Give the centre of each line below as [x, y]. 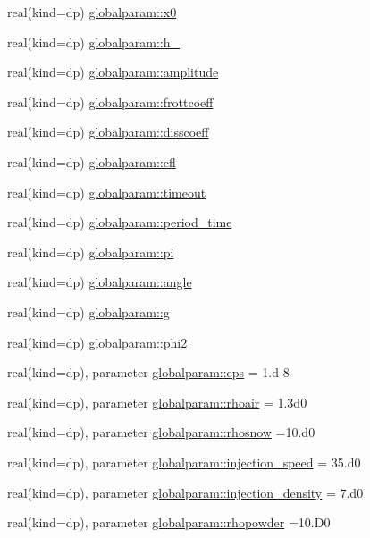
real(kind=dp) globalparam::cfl [92, 161]
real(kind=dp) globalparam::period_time [120, 222]
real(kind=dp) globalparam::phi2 [97, 342]
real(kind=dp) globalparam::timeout [107, 192]
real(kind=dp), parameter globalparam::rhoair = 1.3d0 [157, 402]
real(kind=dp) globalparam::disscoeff [108, 132]
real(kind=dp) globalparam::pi [91, 252]
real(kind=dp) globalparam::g [88, 311]
